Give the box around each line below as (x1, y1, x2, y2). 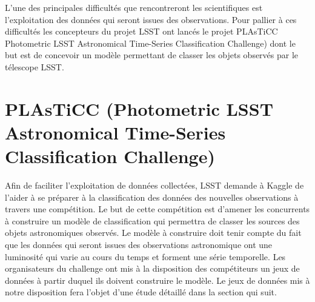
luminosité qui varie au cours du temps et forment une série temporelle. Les (5, 250, 286, 263)
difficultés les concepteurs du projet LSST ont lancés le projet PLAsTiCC (5, 25, 278, 38)
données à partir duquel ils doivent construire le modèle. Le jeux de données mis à (5, 273, 310, 286)
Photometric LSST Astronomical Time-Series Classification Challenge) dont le (5, 36, 296, 49)
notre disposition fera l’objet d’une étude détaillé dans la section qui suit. (5, 286, 277, 298)
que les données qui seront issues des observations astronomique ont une (5, 238, 273, 251)
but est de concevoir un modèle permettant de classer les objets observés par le (5, 49, 299, 61)
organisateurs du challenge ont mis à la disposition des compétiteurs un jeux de (5, 262, 300, 275)
